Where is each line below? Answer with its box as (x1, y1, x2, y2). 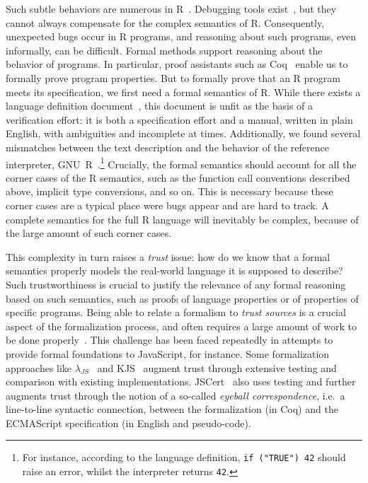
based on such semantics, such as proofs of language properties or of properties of (6, 291, 359, 305)
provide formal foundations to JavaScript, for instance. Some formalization (6, 346, 330, 361)
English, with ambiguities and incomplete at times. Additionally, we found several (6, 126, 361, 141)
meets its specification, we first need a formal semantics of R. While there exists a (6, 84, 361, 99)
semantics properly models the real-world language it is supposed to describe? (6, 263, 343, 278)
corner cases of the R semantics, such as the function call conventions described (6, 170, 350, 185)
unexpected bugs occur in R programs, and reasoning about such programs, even (6, 29, 357, 44)
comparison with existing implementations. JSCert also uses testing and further (6, 374, 356, 389)
